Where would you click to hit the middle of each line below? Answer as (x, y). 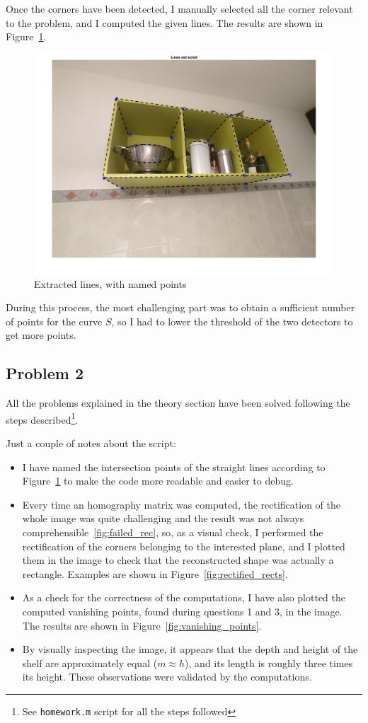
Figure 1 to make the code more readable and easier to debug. (158, 481)
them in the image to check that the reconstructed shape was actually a (178, 560)
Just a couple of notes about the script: (91, 443)
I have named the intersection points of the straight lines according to (174, 467)
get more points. (41, 335)
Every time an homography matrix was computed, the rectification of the (181, 504)
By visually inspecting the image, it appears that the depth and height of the (190, 649)
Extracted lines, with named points (110, 283)
